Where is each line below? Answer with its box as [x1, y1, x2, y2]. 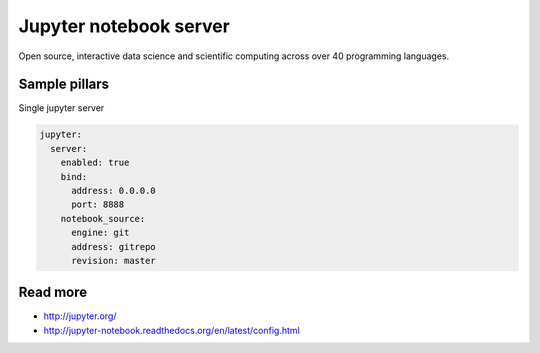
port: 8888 [71, 199, 125, 210]
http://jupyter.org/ [43, 310, 117, 322]
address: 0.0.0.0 [71, 185, 157, 196]
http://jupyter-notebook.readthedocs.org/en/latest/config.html [43, 324, 300, 336]
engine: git [71, 227, 130, 239]
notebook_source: [60, 213, 146, 224]
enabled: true [60, 157, 130, 169]
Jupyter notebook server [18, 15, 230, 37]
